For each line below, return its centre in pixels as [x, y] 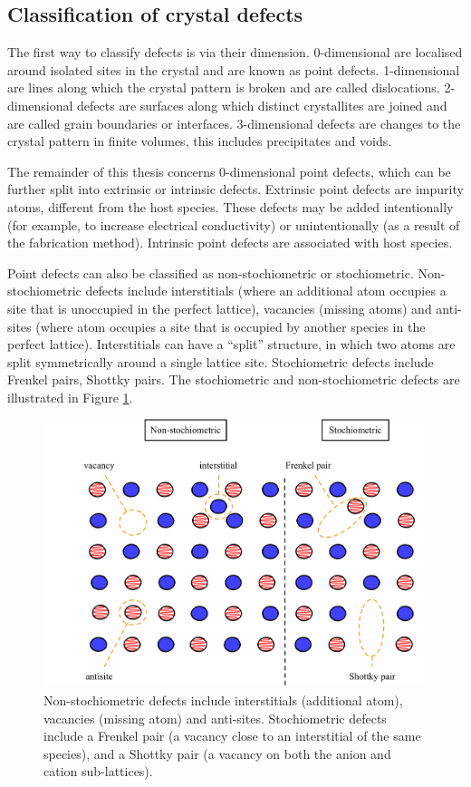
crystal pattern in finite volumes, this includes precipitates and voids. [200, 141]
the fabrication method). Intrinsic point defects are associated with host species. [230, 243]
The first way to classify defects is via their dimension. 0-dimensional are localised [235, 52]
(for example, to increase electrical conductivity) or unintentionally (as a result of [234, 224]
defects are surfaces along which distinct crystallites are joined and [262, 105]
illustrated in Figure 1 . [70, 397]
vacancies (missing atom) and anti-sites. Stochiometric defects [215, 718]
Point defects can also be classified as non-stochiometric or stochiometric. [211, 272]
